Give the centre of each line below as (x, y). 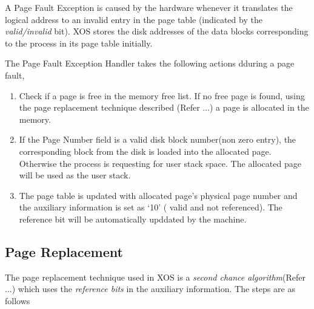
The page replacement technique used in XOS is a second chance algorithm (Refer (155, 277)
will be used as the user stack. (75, 175)
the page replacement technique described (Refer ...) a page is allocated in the (164, 107)
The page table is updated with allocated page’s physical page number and (158, 195)
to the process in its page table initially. (79, 43)
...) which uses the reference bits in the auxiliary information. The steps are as (150, 289)
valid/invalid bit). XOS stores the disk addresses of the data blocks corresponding (157, 31)
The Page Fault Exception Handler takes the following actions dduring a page (150, 63)
